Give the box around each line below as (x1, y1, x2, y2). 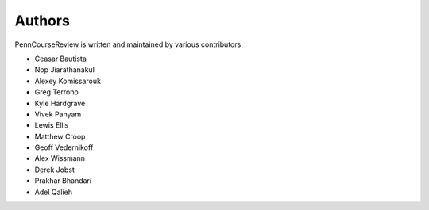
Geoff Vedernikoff (34, 143, 94, 152)
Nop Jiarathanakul (34, 65, 95, 74)
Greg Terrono (34, 87, 79, 97)
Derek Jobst (34, 165, 75, 174)
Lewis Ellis (34, 120, 69, 130)
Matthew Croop (34, 132, 86, 141)
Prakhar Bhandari (34, 176, 91, 185)
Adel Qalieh (34, 187, 73, 197)
